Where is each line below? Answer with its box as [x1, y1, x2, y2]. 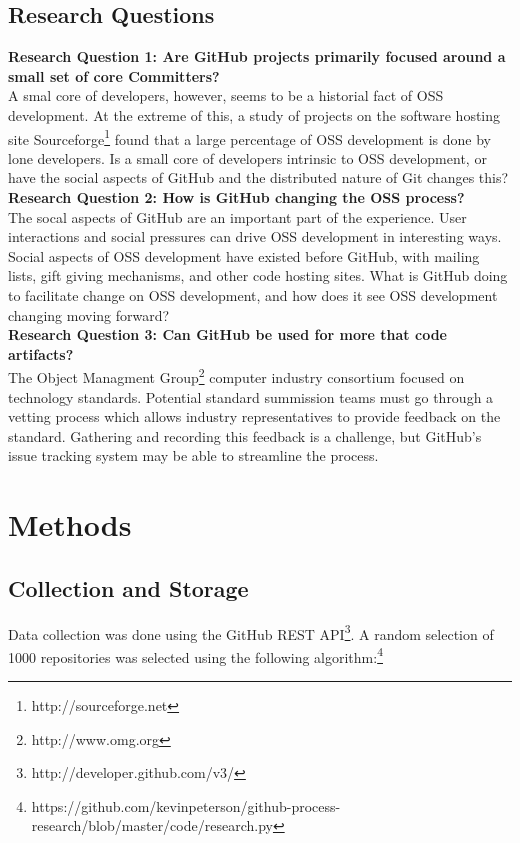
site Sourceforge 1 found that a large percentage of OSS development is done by [8, 125, 491, 149]
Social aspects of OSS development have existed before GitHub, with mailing [8, 245, 480, 266]
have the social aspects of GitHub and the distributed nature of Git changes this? [8, 167, 509, 188]
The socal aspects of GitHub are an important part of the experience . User [8, 206, 467, 227]
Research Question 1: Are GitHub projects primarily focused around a [8, 46, 506, 67]
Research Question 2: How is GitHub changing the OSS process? [8, 187, 465, 208]
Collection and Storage [8, 572, 249, 603]
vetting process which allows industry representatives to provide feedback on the [8, 406, 501, 427]
